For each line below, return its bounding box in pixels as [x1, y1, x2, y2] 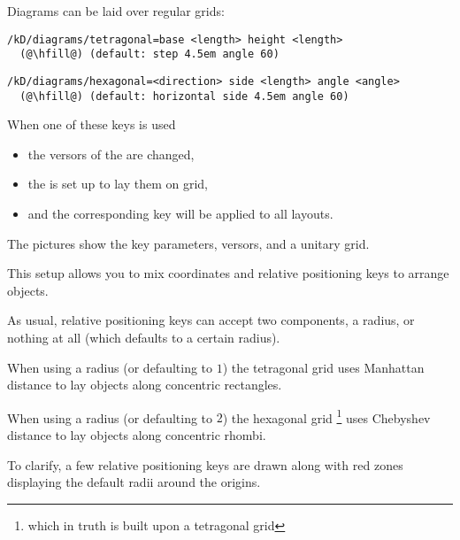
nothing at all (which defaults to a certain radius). [7, 328, 280, 346]
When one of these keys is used [7, 115, 176, 134]
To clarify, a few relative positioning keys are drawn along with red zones [7, 455, 403, 474]
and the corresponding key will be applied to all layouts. [27, 204, 333, 222]
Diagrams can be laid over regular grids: [7, 2, 225, 19]
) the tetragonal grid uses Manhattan [222, 358, 425, 376]
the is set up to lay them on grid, [27, 174, 208, 193]
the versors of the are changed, [27, 144, 195, 163]
